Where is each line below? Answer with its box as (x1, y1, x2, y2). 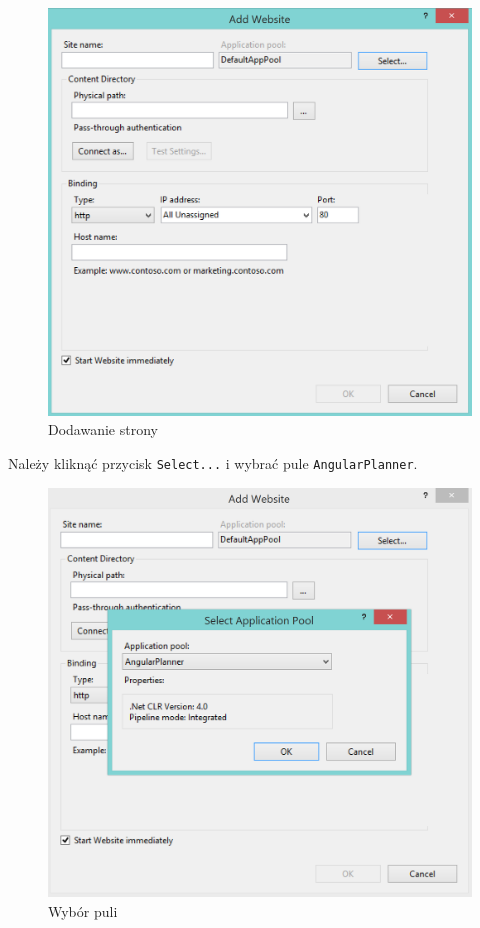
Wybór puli (48, 900, 118, 921)
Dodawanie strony (48, 419, 158, 440)
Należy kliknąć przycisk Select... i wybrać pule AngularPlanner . (8, 453, 418, 474)
